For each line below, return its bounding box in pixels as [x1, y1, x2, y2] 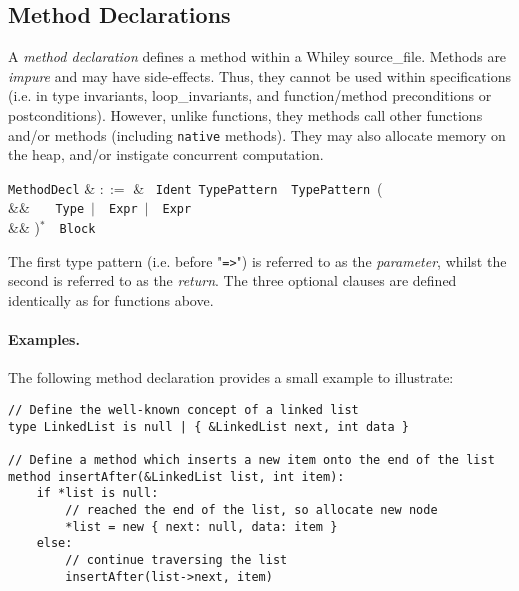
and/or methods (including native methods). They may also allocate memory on [8, 124, 506, 145]
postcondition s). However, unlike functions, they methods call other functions [8, 104, 483, 125]
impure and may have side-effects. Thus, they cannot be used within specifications [8, 65, 511, 86]
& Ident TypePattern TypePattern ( [133, 177, 383, 198]
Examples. [8, 329, 80, 350]
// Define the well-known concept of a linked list [8, 403, 359, 418]
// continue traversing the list [65, 552, 288, 567]
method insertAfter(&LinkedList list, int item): [8, 469, 345, 484]
